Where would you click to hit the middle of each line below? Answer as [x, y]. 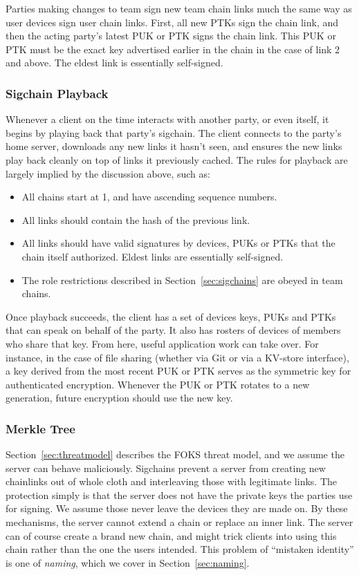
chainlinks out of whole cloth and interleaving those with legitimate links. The [172, 481]
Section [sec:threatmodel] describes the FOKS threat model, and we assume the [175, 454]
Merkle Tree [40, 428]
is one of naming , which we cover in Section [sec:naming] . [128, 562]
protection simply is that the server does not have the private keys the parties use [179, 494]
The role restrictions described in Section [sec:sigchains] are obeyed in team [182, 280]
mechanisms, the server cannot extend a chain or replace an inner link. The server [179, 522]
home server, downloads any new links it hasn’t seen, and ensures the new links [174, 146]
